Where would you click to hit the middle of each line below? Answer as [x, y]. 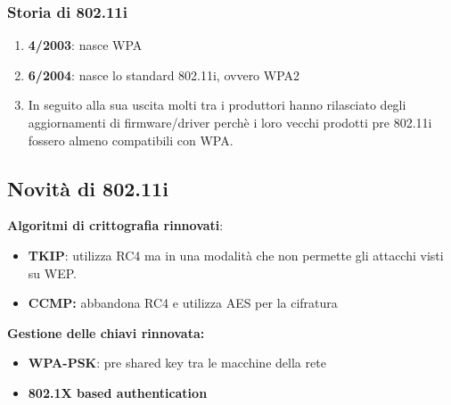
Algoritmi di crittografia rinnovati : [115, 225]
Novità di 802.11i [88, 188]
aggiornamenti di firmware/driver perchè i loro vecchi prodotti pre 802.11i [230, 122]
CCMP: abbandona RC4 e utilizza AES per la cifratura [183, 303]
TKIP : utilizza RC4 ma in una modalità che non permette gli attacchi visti [236, 255]
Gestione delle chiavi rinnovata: [106, 332]
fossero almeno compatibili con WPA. [131, 140]
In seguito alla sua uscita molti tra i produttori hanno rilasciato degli [217, 105]
